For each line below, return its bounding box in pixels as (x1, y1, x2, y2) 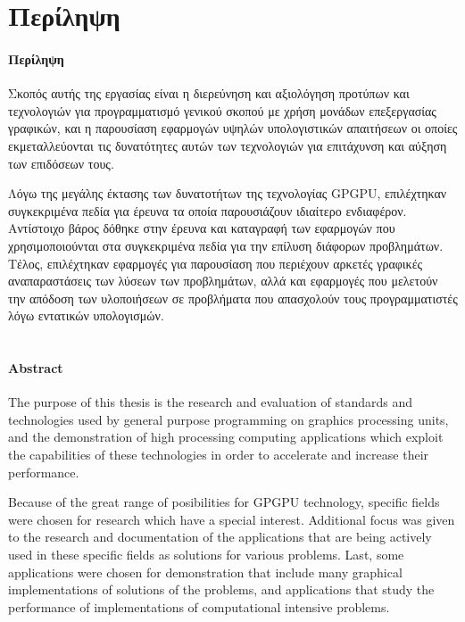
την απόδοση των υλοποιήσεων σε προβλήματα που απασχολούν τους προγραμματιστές (8, 288, 458, 307)
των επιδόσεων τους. (8, 153, 114, 172)
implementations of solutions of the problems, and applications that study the (8, 580, 435, 599)
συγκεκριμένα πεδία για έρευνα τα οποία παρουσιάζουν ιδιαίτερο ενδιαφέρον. (8, 201, 407, 220)
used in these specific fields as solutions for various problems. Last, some (8, 545, 404, 564)
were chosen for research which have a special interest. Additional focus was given (8, 510, 455, 528)
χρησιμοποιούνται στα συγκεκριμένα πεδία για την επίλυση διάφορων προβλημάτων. (8, 236, 444, 254)
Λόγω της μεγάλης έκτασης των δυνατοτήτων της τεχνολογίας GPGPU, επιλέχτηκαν (8, 184, 447, 203)
